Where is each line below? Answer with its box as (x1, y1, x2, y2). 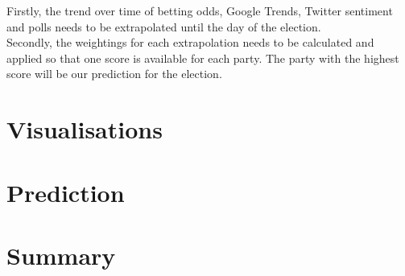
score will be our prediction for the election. (6, 65, 222, 82)
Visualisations (6, 113, 163, 146)
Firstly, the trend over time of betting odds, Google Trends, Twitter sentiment (6, 2, 393, 19)
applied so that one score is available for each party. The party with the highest (6, 49, 399, 66)
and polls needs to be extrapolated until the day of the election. (6, 18, 321, 35)
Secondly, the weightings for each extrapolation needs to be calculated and (6, 34, 374, 51)
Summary (6, 238, 116, 271)
